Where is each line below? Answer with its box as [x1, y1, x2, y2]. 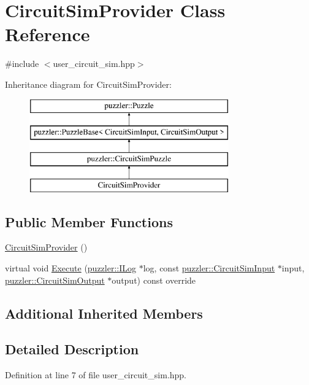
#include [5, 57, 39, 70]
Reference [5, 21, 90, 47]
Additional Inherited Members [5, 303, 203, 322]
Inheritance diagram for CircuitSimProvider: [5, 77, 172, 90]
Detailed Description [5, 340, 139, 359]
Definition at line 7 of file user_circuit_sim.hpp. [5, 368, 187, 381]
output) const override [112, 273, 196, 286]
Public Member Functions [5, 212, 173, 231]
